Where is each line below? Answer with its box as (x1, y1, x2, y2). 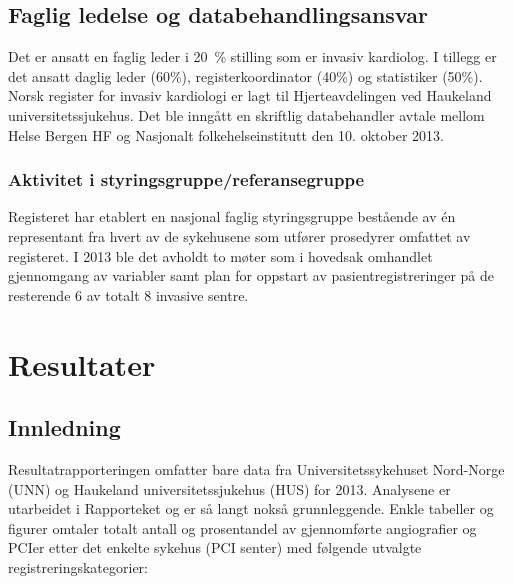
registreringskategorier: (8, 556, 148, 577)
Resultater (8, 343, 156, 384)
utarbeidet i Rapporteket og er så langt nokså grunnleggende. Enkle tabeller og (8, 498, 494, 519)
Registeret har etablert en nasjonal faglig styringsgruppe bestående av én (8, 206, 456, 227)
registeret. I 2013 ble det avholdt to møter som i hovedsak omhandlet (8, 245, 433, 266)
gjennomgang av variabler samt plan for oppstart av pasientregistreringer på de (8, 265, 494, 286)
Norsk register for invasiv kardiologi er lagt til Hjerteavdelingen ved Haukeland (8, 85, 492, 106)
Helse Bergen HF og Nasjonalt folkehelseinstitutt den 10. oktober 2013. (8, 124, 444, 145)
